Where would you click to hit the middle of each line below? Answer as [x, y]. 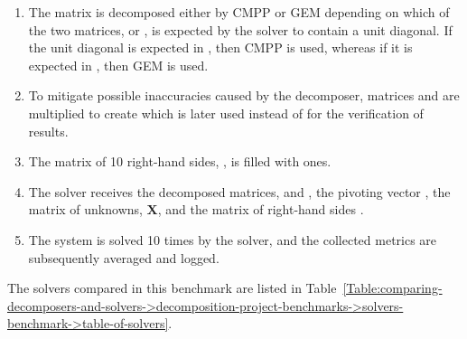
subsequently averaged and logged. [124, 257]
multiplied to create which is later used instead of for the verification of [226, 113]
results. [48, 131]
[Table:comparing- [392, 288]
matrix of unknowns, [85, 209]
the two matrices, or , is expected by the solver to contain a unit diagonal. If [240, 29]
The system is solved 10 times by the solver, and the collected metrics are [233, 239]
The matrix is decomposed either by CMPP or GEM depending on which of [239, 12]
